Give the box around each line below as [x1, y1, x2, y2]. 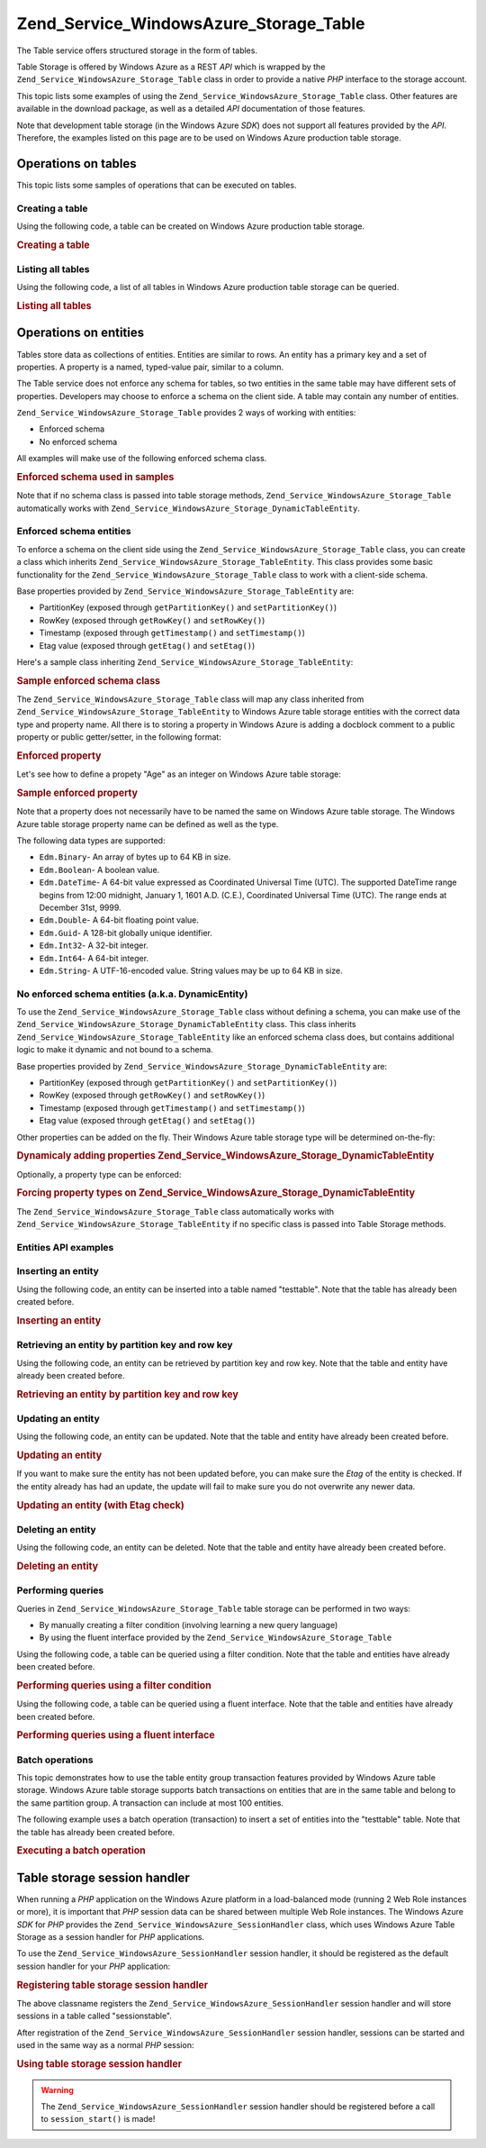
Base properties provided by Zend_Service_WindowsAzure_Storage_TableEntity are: [16, 586, 355, 596]
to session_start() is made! [40, 2114, 156, 2125]
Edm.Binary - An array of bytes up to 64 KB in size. [39, 851, 231, 862]
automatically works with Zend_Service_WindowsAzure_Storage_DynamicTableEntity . [16, 503, 360, 514]
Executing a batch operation [16, 1844, 146, 1857]
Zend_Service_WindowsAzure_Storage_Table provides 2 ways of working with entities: [16, 407, 356, 418]
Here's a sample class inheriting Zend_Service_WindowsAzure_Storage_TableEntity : [16, 656, 354, 667]
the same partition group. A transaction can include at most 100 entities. [16, 1798, 283, 1808]
